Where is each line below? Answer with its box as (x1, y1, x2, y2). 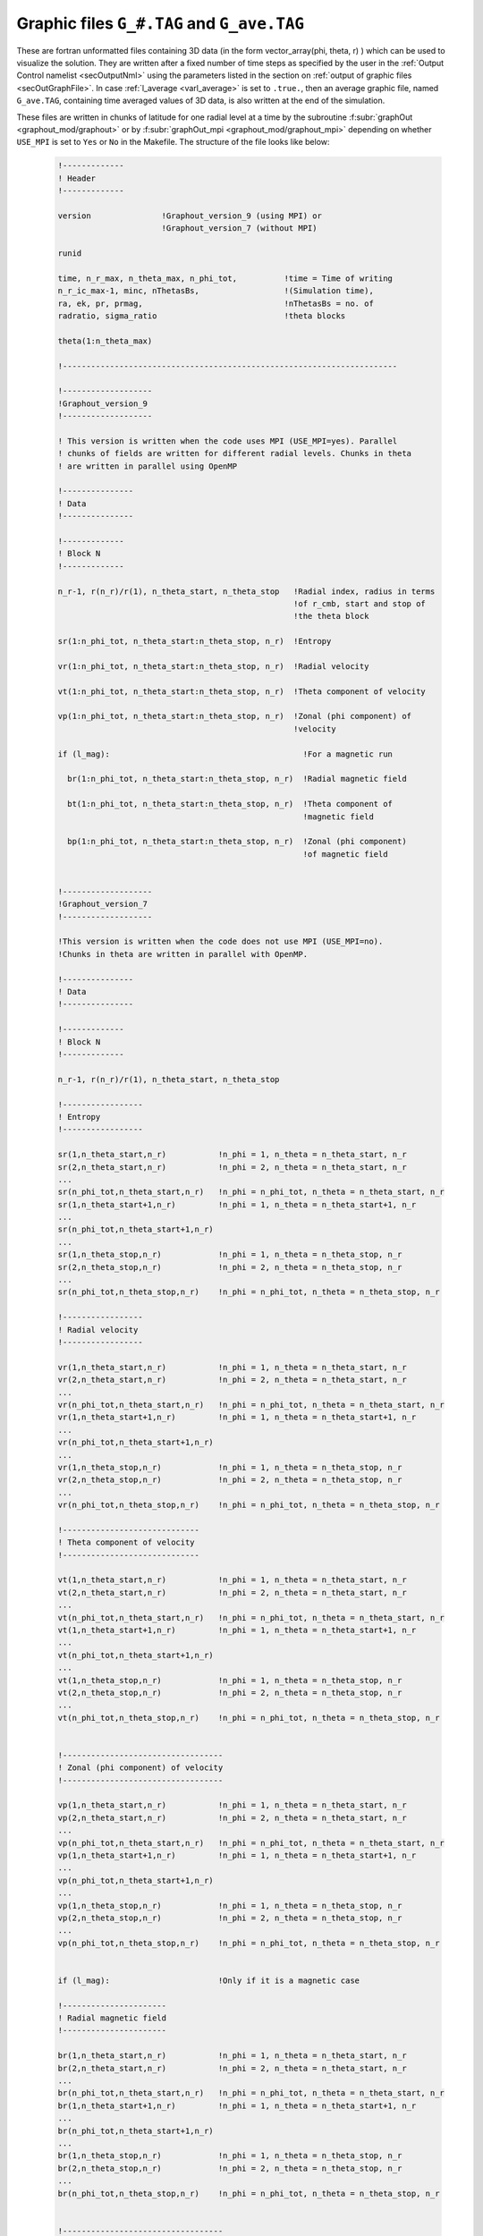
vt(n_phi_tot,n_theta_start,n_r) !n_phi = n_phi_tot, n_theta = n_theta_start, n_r (57, 1613, 445, 1622)
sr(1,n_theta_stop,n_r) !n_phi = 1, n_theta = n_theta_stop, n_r (57, 1249, 402, 1260)
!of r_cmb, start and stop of (293, 598, 427, 608)
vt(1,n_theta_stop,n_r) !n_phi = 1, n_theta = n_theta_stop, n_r (57, 1675, 402, 1685)
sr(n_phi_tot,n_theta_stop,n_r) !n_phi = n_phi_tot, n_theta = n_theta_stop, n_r (57, 1287, 440, 1297)
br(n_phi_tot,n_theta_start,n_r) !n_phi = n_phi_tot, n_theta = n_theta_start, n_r (57, 2088, 445, 2098)
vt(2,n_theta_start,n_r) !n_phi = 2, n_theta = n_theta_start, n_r (57, 1588, 407, 1597)
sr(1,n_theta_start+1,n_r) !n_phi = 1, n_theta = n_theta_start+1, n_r (57, 1199, 417, 1209)
